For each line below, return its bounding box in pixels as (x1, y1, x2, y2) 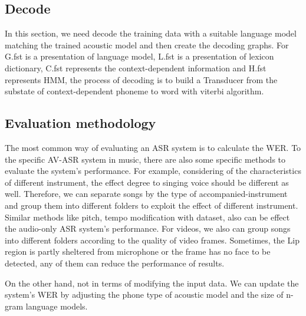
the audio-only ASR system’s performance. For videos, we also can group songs (5, 222, 291, 235)
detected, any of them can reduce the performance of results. (5, 256, 225, 269)
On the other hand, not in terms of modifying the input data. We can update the (5, 276, 299, 289)
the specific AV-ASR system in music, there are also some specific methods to (5, 153, 286, 165)
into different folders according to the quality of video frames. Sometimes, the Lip (5, 233, 300, 246)
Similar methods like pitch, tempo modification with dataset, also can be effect (5, 210, 290, 223)
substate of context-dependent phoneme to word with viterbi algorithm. (5, 85, 264, 97)
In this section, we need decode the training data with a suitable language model (5, 27, 297, 39)
